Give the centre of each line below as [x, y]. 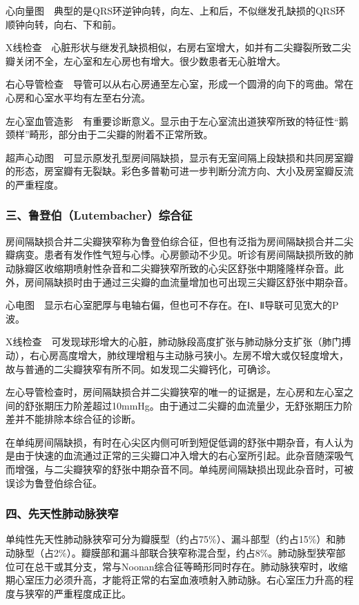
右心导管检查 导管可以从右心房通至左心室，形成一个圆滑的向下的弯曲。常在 [179, 84]
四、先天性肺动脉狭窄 [62, 513]
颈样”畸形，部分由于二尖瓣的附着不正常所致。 [109, 134]
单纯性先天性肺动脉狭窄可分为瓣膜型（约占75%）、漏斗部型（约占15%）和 [171, 539]
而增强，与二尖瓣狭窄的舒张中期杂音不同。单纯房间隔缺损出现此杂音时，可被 [179, 469]
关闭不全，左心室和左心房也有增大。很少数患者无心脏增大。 [150, 60]
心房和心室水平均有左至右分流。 [78, 97]
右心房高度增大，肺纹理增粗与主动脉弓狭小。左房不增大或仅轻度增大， [189, 355]
